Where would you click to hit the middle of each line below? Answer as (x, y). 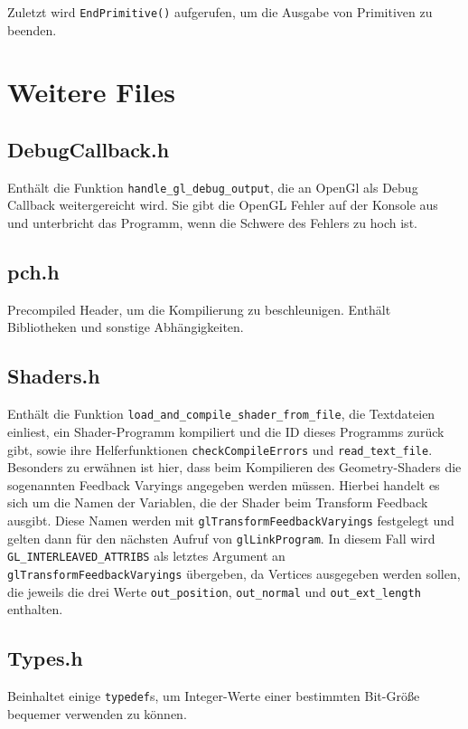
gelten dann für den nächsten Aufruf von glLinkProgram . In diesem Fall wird (221, 538)
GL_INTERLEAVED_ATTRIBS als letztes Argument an (146, 556)
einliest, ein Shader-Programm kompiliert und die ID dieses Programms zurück (226, 431)
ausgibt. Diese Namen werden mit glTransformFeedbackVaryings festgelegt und (231, 520)
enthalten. (35, 609)
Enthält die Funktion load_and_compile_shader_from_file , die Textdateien (221, 414)
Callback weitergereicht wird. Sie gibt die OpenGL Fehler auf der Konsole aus (223, 205)
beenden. (32, 29)
